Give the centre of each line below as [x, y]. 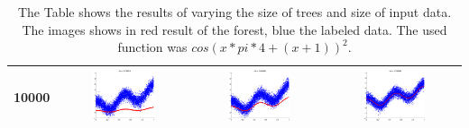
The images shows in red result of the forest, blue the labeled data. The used [234, 29]
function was [152, 47]
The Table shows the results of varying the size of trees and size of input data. [234, 12]
